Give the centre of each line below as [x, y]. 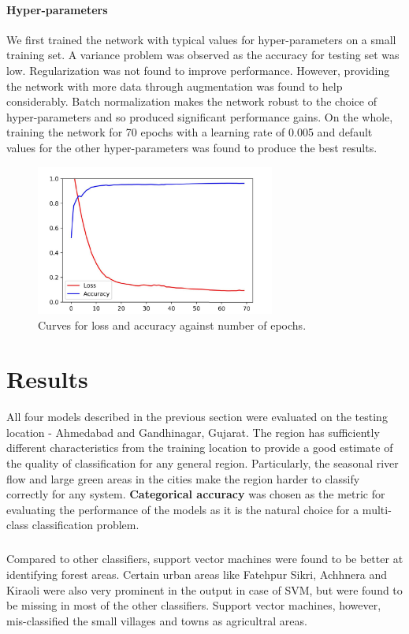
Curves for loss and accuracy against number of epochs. [172, 324]
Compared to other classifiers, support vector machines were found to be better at [205, 559]
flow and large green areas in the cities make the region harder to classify [183, 478]
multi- [377, 509]
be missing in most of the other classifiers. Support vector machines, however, [194, 605]
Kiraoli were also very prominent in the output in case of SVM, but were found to [204, 589]
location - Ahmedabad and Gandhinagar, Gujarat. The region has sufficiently [193, 432]
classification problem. [86, 525]
